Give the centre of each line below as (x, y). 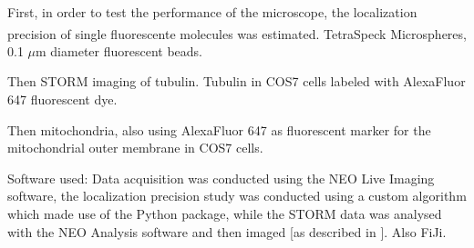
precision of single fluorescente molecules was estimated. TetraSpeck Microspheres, (237, 33)
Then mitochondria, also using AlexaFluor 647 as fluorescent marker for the (219, 129)
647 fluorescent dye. (62, 99)
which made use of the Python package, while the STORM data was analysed (225, 213)
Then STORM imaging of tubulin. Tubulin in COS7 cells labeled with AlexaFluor (237, 81)
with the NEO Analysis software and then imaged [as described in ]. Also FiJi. (227, 231)
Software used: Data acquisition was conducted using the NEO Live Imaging (221, 178)
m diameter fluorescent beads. (119, 50)
